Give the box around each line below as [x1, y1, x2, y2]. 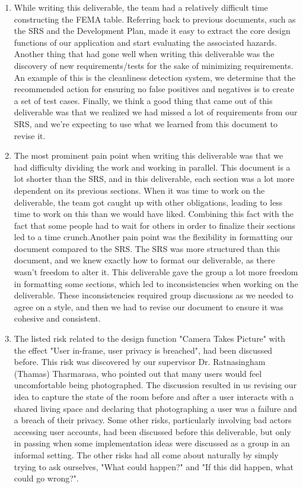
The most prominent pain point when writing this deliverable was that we [14, 149, 283, 162]
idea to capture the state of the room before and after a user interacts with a [14, 391, 294, 402]
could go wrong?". [14, 472, 79, 484]
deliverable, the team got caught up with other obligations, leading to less [14, 196, 283, 208]
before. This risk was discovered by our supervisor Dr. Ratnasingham [14, 355, 266, 368]
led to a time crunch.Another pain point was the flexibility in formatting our [14, 231, 293, 243]
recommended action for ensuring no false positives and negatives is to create [14, 83, 295, 95]
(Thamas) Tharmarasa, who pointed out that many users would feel [14, 367, 262, 379]
